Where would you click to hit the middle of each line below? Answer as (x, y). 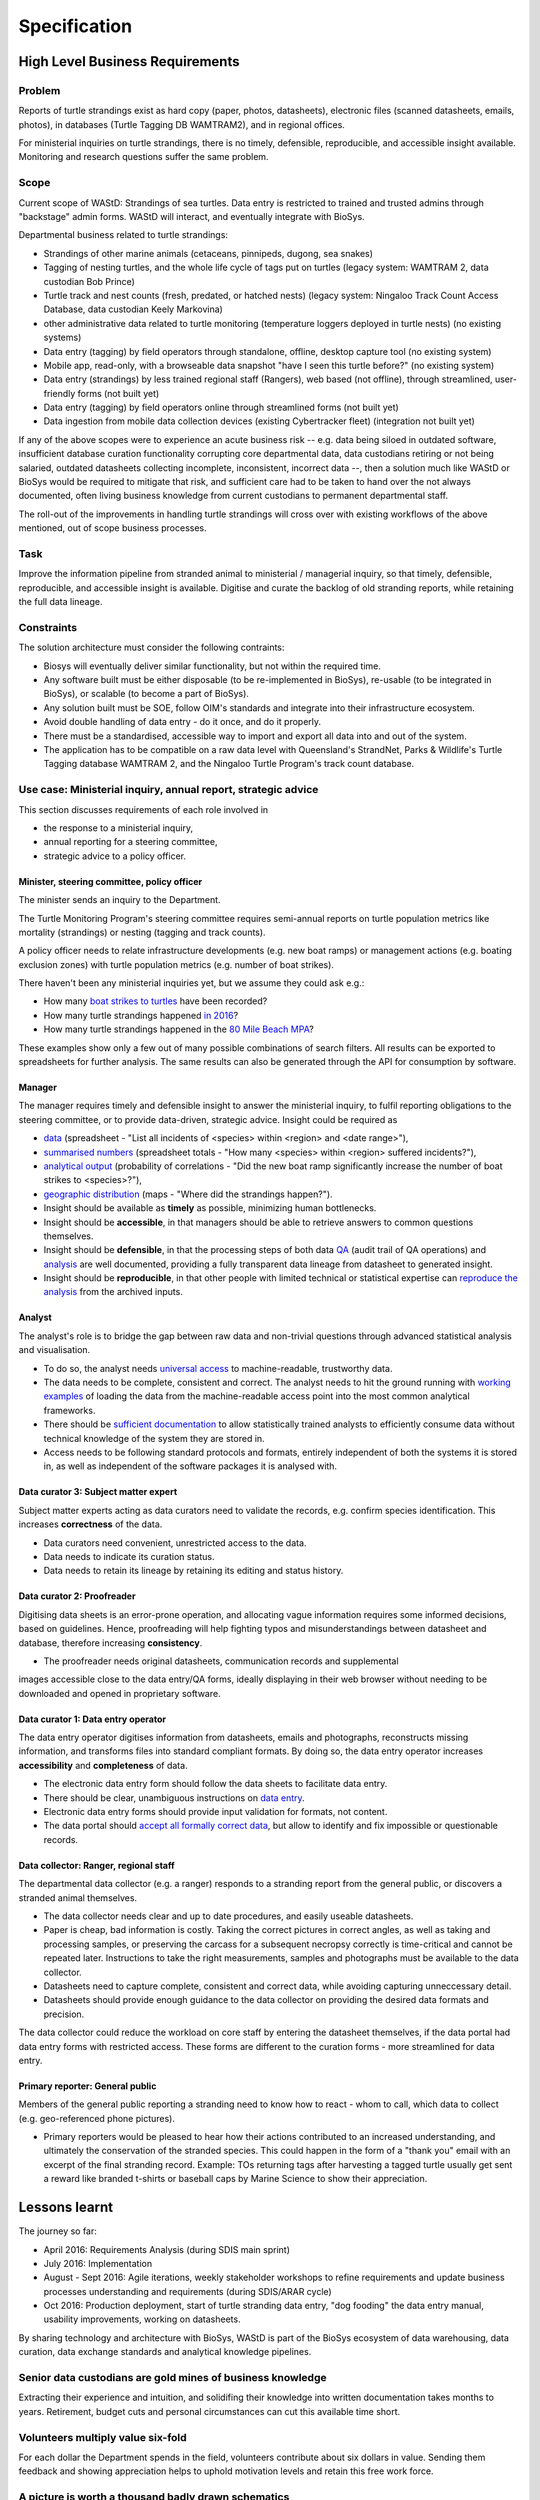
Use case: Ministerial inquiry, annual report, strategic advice (168, 790)
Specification (75, 26)
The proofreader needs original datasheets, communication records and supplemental (221, 1661)
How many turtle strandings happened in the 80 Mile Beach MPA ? (178, 1029)
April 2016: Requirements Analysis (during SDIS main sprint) (166, 2249)
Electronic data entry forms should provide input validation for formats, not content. (215, 1812)
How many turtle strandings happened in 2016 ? (141, 1015)
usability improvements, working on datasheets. (142, 2319)
